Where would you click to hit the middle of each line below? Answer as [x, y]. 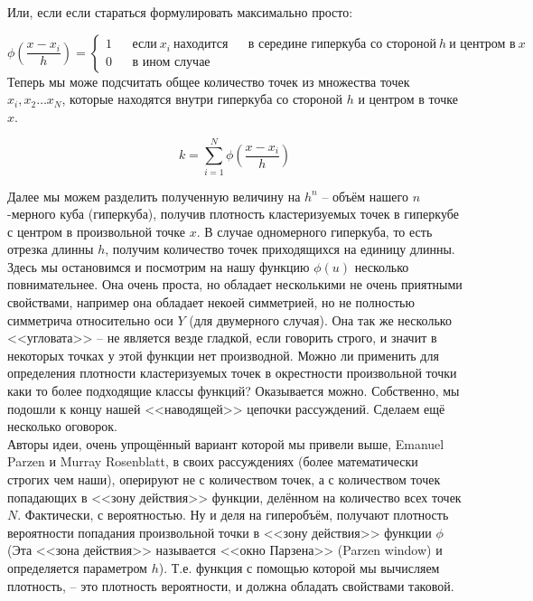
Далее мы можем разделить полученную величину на [154, 196]
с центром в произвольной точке [97, 231]
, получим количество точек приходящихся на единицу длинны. [280, 249]
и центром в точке [408, 99]
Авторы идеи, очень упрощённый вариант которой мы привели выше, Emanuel [226, 443]
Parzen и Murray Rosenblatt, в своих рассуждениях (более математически [213, 461]
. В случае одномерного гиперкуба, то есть [314, 231]
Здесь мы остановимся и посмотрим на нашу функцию [159, 266]
